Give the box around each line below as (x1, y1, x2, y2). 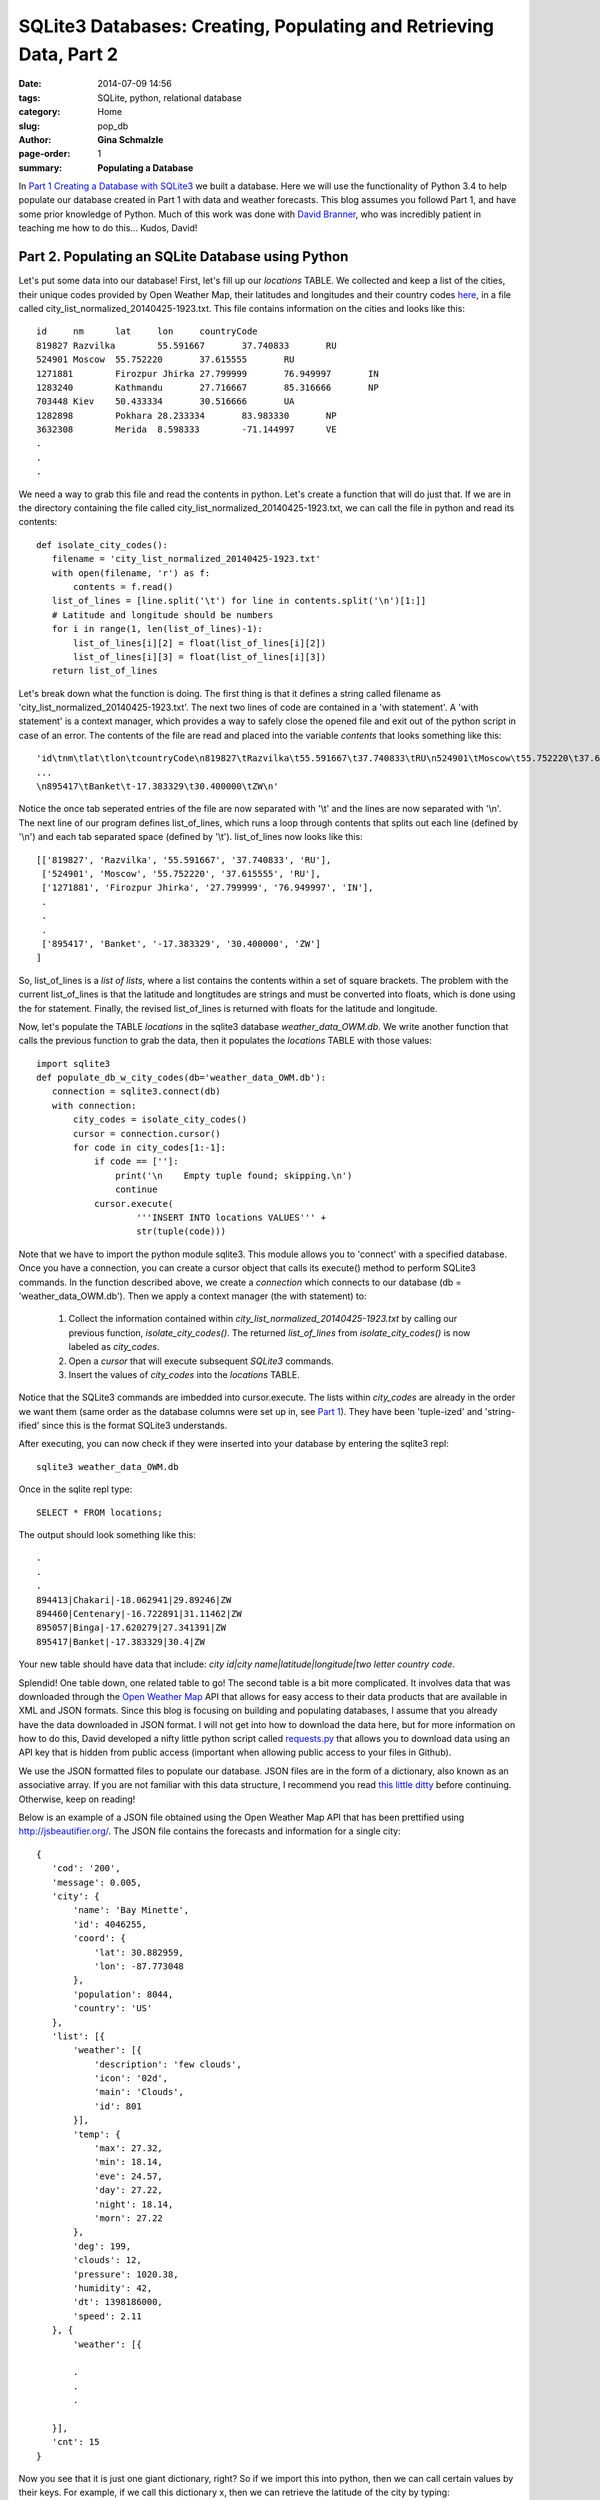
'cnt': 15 (51, 2436, 100, 2448)
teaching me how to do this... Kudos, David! (18, 222, 198, 234)
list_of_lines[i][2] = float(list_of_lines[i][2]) (73, 637, 327, 649)
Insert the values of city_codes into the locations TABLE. (68, 1368, 300, 1380)
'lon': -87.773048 (93, 1960, 185, 1972)
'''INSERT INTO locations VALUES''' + (136, 1211, 327, 1223)
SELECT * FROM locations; (36, 1506, 164, 1518)
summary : (18, 161, 63, 174)
